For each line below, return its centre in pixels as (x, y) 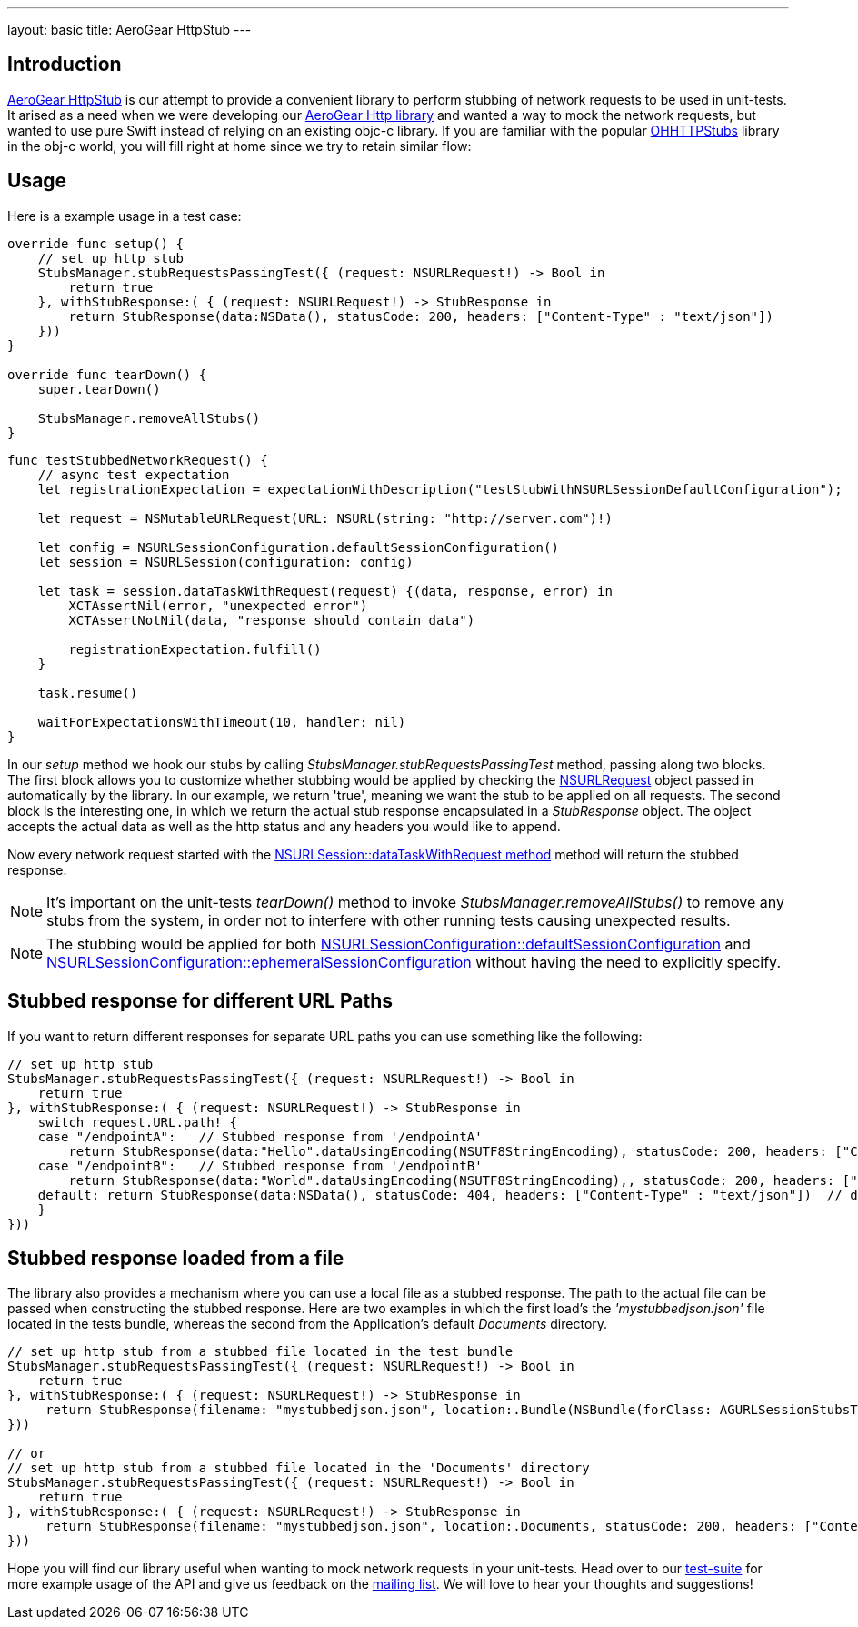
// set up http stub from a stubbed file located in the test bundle (260, 1352)
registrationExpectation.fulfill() (195, 649)
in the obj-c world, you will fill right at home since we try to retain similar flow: (239, 146)
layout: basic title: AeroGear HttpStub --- (130, 30)
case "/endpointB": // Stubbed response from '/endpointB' (260, 1165)
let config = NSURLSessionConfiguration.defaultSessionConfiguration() (298, 547)
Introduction (65, 65)
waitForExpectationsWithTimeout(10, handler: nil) (222, 722)
